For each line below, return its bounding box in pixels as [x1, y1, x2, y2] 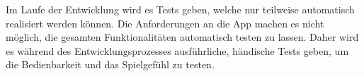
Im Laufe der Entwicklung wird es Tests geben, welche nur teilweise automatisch [6, 2, 355, 16]
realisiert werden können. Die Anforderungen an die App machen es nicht [6, 15, 324, 30]
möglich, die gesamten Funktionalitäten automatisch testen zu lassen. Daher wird [6, 30, 359, 44]
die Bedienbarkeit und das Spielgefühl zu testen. [6, 57, 215, 72]
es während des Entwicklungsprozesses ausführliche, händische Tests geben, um [6, 43, 349, 58]
